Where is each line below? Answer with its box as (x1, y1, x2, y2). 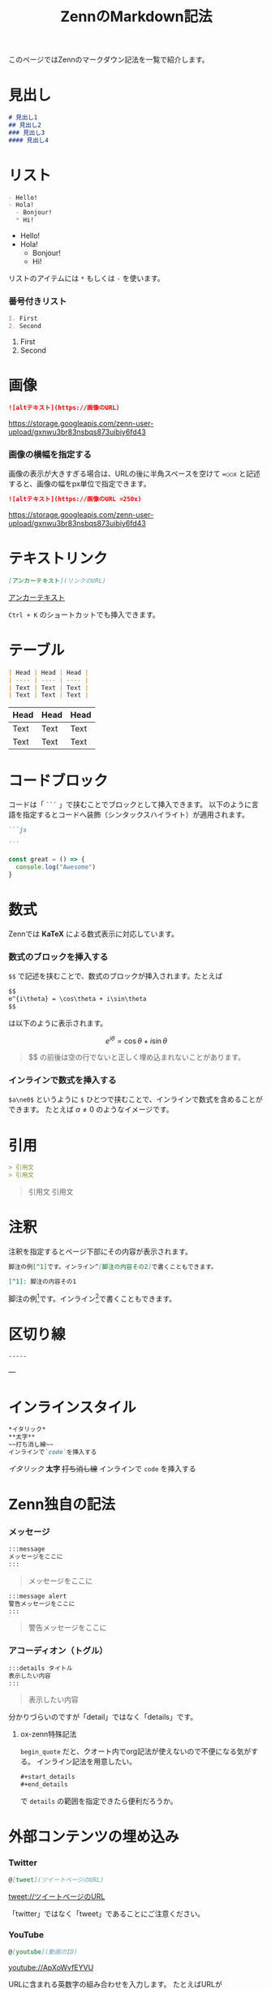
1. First (8, 314, 38, 323)
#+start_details (19, 1773, 75, 1781)
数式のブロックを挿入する (8, 951, 109, 962)
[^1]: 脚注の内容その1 (8, 1277, 77, 1285)
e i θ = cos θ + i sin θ (105, 1034, 168, 1046)
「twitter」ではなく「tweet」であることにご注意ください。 (8, 1909, 205, 1919)
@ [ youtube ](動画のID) (8, 1948, 78, 1956)
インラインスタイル (8, 1398, 136, 1417)
